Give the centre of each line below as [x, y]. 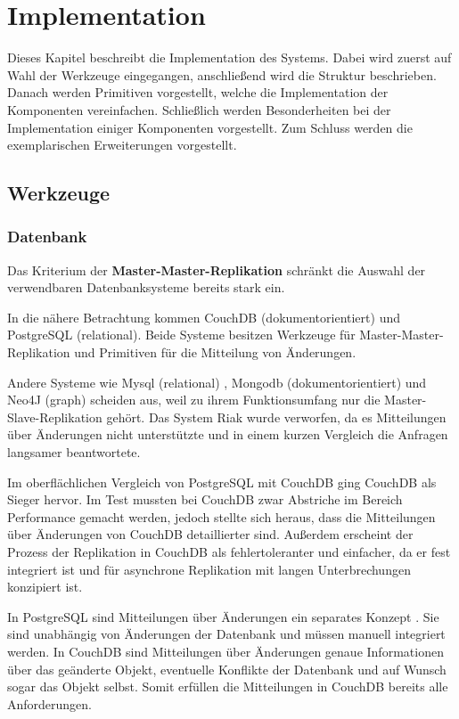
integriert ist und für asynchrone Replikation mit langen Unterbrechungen [209, 569]
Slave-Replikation [55, 417]
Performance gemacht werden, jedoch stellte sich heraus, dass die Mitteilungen [221, 516]
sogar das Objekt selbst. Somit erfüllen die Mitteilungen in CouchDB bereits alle [228, 686]
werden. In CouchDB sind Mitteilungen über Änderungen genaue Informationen [225, 651]
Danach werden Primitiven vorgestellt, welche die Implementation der [198, 92]
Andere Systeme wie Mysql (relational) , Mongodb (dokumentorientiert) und [217, 382]
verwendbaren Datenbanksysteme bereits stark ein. [146, 287]
